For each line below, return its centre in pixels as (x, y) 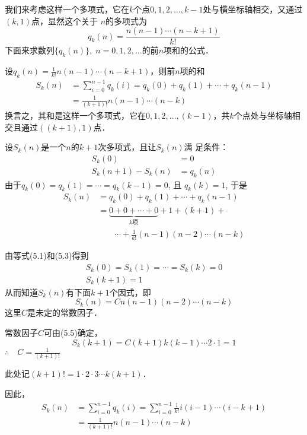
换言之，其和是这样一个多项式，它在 (75, 115)
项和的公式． (189, 50)
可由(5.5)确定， (73, 332)
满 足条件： (206, 147)
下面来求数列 (30, 50)
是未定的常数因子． (65, 312)
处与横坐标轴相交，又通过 (253, 9)
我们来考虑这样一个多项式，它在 (67, 9)
